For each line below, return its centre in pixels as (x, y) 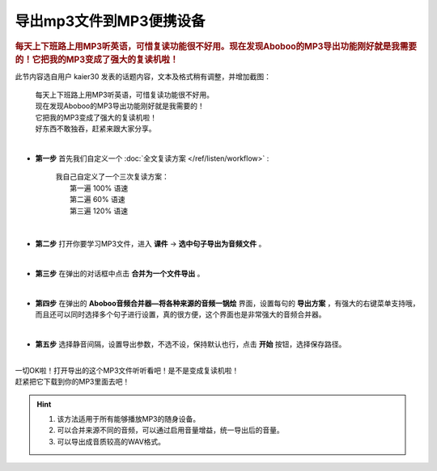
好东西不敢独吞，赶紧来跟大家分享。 (95, 128)
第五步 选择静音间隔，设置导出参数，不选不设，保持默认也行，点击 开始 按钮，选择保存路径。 (191, 344)
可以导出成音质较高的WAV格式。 (111, 441)
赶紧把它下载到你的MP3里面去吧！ (72, 382)
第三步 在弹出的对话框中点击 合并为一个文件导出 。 (120, 274)
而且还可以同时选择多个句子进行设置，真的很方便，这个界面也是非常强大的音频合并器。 (180, 314)
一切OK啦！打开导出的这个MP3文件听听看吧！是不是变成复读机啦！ (127, 370)
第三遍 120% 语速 (99, 211)
